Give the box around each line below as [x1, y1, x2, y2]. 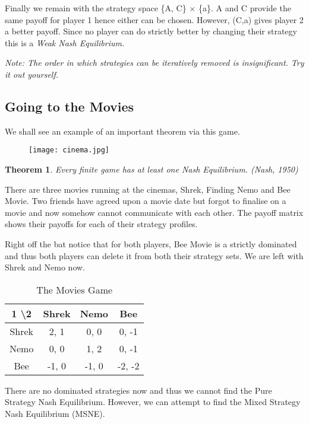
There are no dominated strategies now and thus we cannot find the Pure [5, 384, 272, 396]
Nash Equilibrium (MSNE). [5, 407, 105, 419]
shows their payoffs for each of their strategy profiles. [5, 218, 198, 230]
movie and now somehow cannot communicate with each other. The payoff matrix [5, 206, 304, 218]
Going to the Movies [5, 97, 134, 115]
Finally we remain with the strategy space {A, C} [5, 2, 187, 14]
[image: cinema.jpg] [29, 146, 110, 155]
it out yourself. [5, 68, 59, 80]
